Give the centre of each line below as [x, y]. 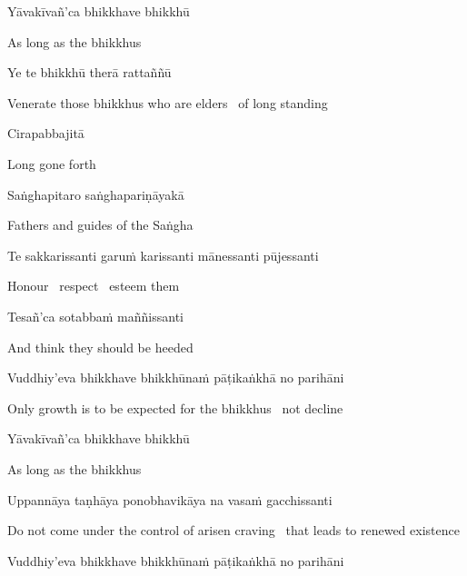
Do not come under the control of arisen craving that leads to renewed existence [233, 530]
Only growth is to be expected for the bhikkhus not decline [175, 407]
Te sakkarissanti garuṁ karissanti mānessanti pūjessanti [163, 255]
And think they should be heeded [100, 347]
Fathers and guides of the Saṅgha [100, 225]
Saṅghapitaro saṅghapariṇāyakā [96, 194]
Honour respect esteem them [94, 286]
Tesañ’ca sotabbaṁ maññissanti [95, 316]
